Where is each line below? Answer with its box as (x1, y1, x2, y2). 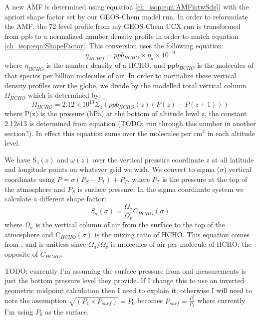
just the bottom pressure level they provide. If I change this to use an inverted (4, 275, 245, 286)
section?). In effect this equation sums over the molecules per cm (4, 128, 203, 138)
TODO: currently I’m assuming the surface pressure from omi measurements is (4, 265, 246, 276)
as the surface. (45, 306, 89, 317)
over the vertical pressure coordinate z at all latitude (92, 154, 254, 164)
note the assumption (4, 295, 67, 306)
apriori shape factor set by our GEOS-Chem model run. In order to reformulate (4, 11, 248, 21)
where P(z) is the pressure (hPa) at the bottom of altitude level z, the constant (4, 108, 247, 119)
